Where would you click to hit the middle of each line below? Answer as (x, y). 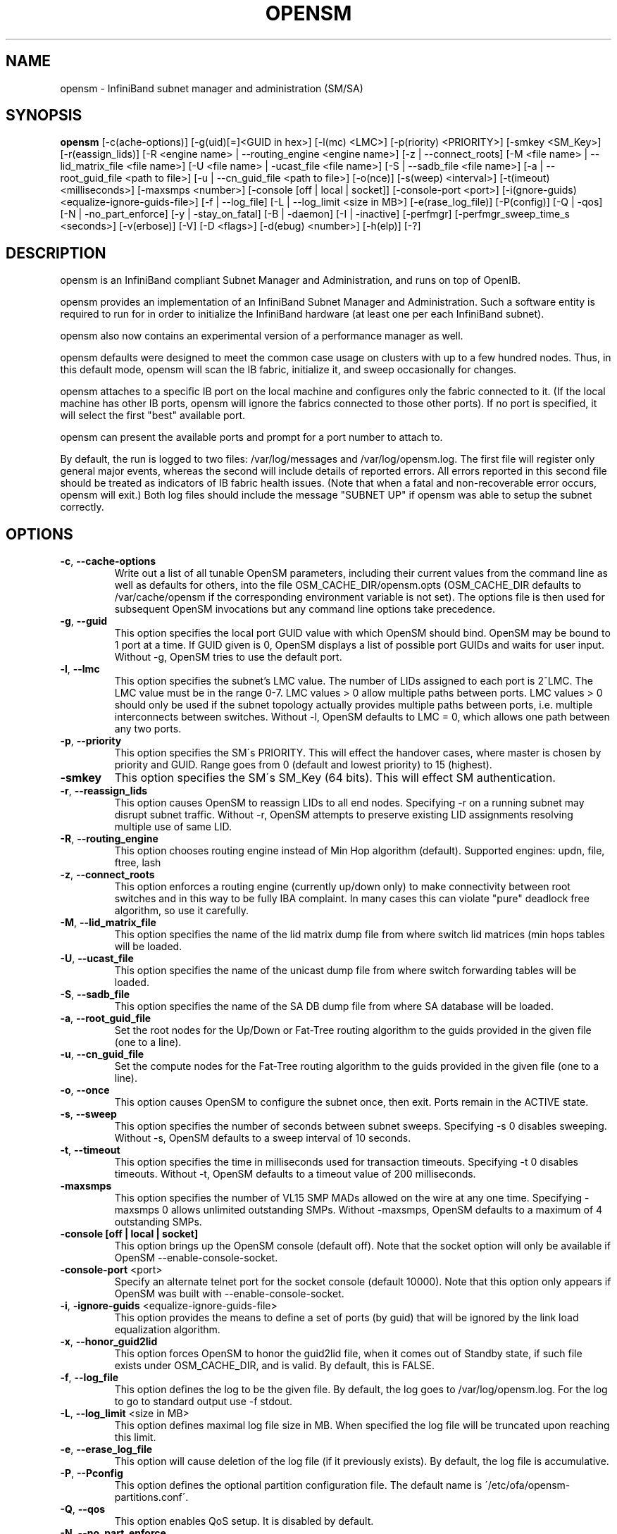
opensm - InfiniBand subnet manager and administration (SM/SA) (212, 88)
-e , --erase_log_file (106, 1449)
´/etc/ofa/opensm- (528, 1485)
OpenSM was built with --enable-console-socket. (229, 1294)
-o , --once (85, 1090)
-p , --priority (91, 741)
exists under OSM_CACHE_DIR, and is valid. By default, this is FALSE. (274, 1366)
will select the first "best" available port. (153, 416)
